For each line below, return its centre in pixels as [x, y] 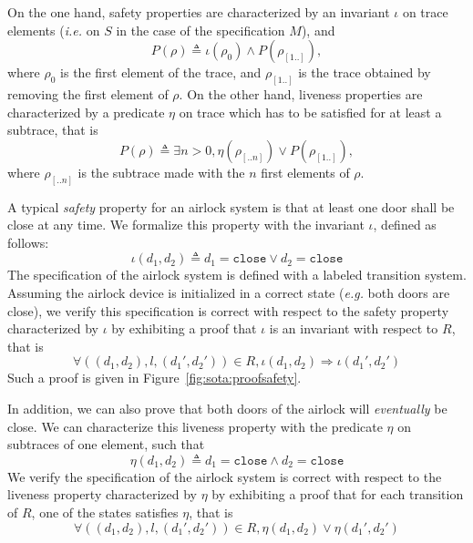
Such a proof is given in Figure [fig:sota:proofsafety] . [154, 378]
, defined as [405, 225]
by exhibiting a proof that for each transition [338, 494]
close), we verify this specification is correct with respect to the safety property [228, 310]
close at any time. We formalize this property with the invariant [186, 225]
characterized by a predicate [86, 112]
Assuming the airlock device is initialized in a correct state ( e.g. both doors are [229, 293]
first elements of [305, 172]
